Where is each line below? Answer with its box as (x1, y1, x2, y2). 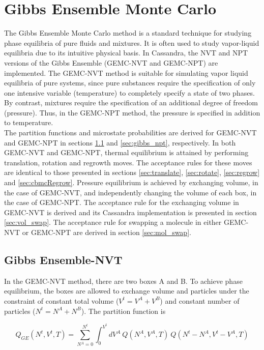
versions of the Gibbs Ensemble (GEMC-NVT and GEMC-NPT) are (4, 57, 218, 68)
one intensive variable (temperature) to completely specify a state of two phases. (4, 87, 255, 98)
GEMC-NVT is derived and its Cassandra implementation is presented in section (4, 207, 257, 217)
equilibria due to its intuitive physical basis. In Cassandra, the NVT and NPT (4, 47, 248, 58)
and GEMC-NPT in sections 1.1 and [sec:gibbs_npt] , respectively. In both (4, 137, 236, 148)
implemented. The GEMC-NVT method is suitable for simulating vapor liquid (4, 67, 248, 78)
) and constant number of (160, 295, 240, 306)
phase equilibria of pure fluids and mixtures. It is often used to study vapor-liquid (4, 37, 259, 48)
